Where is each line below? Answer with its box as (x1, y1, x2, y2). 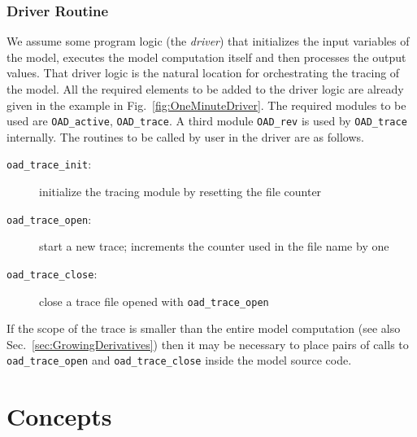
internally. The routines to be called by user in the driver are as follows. (7, 128, 364, 145)
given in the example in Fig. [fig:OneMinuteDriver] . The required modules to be (7, 96, 406, 113)
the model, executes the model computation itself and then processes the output (7, 48, 406, 65)
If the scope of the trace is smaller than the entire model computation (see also (7, 320, 401, 337)
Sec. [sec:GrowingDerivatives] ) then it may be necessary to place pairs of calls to (7, 335, 409, 352)
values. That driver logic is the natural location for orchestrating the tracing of (7, 64, 400, 81)
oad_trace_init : (7, 155, 92, 173)
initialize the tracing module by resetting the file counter (39, 183, 322, 200)
